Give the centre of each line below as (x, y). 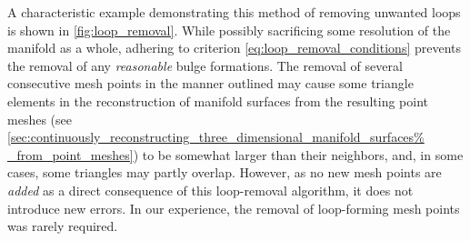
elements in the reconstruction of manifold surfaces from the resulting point (218, 100)
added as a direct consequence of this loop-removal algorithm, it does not (210, 190)
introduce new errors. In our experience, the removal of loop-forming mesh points (234, 208)
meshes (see (40, 119)
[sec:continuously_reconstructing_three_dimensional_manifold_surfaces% (216, 137)
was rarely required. (63, 226)
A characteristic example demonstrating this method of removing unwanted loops (234, 12)
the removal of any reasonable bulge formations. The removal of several (205, 65)
